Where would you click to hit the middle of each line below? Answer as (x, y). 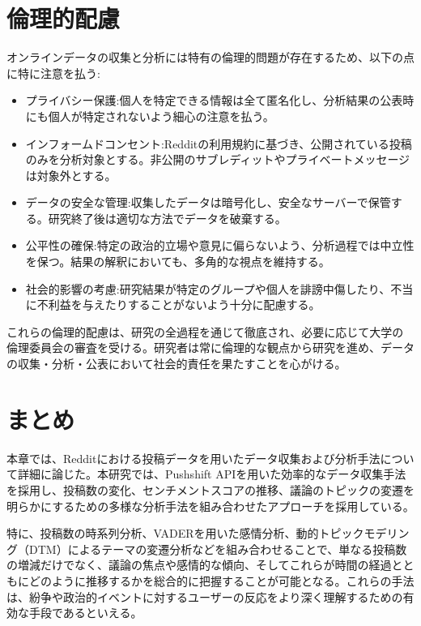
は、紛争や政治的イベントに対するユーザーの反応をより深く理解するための (205, 596)
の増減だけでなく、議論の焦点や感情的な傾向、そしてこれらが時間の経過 (199, 565)
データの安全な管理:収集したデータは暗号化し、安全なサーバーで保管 (208, 202)
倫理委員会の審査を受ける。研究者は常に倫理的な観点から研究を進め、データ (210, 347)
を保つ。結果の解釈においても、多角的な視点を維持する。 (178, 262)
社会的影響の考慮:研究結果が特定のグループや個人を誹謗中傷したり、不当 (219, 288)
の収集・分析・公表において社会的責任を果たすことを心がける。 (176, 364)
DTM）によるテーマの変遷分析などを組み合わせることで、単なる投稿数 (218, 549)
